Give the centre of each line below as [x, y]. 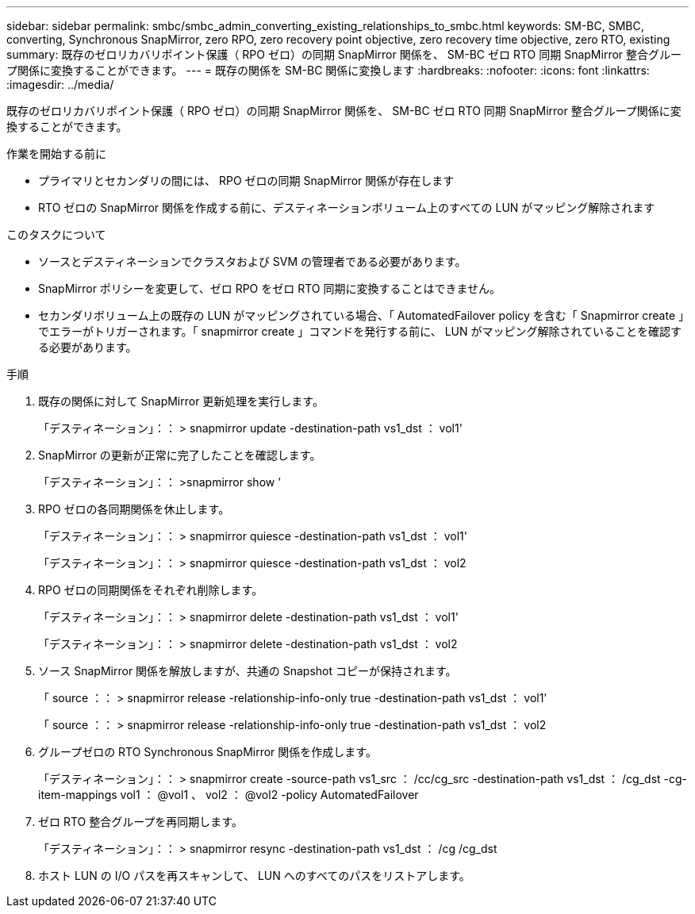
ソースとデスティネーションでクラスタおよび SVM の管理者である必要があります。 [252, 261]
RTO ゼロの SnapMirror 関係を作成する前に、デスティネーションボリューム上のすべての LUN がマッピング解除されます [347, 207]
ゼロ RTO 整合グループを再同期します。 [140, 822]
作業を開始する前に [56, 154]
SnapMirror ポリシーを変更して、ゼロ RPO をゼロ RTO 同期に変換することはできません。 [270, 288]
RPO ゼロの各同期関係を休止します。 [134, 509]
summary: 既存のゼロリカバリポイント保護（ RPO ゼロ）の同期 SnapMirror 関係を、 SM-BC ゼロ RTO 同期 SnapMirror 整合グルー [344, 54]
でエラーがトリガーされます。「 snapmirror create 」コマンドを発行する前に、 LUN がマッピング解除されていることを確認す [360, 331]
